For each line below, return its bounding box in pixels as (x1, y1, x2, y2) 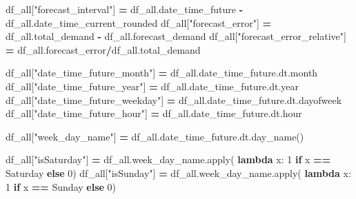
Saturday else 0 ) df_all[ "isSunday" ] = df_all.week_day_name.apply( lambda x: (6, 165, 351, 180)
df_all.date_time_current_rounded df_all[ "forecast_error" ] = (6, 15, 272, 30)
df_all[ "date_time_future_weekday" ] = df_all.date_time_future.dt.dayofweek (6, 92, 342, 107)
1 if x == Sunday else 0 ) (6, 179, 117, 193)
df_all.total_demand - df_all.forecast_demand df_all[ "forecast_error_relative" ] (6, 29, 346, 43)
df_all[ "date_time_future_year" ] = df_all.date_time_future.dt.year (6, 78, 299, 93)
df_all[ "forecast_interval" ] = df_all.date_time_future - (6, 2, 244, 16)
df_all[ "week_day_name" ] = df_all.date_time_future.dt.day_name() (6, 129, 304, 143)
